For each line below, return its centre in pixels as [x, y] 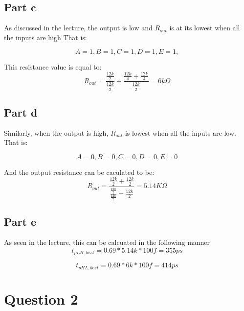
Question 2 [41, 299]
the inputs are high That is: [45, 37]
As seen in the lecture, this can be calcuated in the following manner [107, 242]
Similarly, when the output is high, [56, 132]
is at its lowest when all [205, 28]
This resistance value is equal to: [53, 67]
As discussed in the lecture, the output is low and [78, 28]
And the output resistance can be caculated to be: [79, 172]
